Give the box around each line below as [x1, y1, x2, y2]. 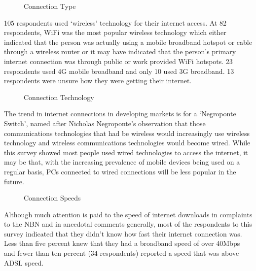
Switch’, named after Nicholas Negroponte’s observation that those [4, 118, 206, 128]
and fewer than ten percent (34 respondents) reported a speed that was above [4, 248, 239, 258]
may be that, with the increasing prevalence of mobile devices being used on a [4, 157, 240, 167]
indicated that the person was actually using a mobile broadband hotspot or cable [4, 36, 252, 47]
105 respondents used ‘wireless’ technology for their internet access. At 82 [4, 17, 227, 28]
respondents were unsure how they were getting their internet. [4, 75, 192, 86]
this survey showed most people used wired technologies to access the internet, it [4, 147, 248, 157]
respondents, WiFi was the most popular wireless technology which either [4, 27, 226, 37]
